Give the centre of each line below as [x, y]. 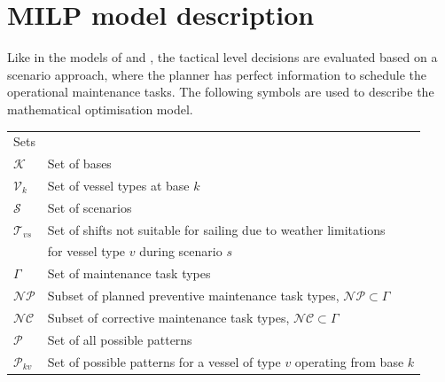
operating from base [349, 361]
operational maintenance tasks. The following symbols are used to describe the [221, 92]
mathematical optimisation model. [100, 109]
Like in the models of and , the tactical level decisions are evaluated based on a [222, 57]
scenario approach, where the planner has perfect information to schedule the [217, 74]
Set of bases [79, 164]
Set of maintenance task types [129, 273]
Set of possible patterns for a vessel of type [164, 361]
